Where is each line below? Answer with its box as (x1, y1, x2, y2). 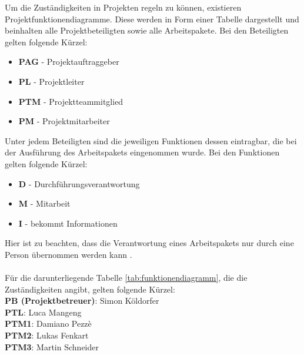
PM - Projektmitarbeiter (18, 115, 110, 127)
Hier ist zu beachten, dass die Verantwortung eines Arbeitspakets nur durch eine (5, 237, 294, 249)
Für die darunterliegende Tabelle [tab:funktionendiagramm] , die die (5, 271, 248, 284)
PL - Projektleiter (18, 75, 85, 87)
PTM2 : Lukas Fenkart (5, 329, 89, 341)
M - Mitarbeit (18, 197, 71, 210)
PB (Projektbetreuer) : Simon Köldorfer (5, 294, 159, 307)
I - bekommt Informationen (18, 217, 118, 229)
